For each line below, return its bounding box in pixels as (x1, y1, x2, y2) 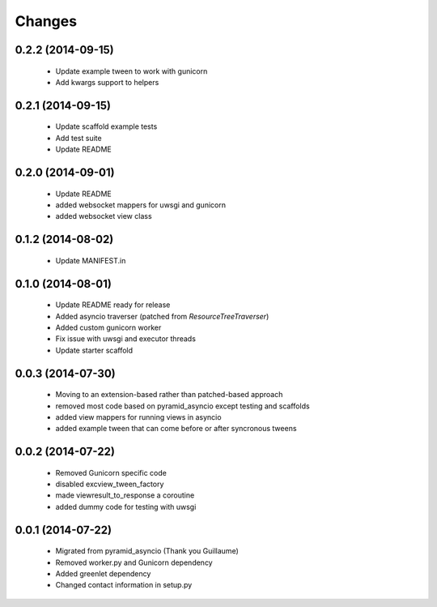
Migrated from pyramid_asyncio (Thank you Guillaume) (55, 546, 239, 556)
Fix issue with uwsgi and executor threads (55, 334, 196, 344)
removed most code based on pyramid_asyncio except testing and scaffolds (55, 401, 311, 411)
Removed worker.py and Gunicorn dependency (55, 558, 214, 567)
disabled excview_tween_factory (55, 479, 164, 489)
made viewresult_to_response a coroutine (55, 490, 195, 500)
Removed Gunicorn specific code (55, 468, 168, 477)
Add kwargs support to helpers (55, 77, 159, 87)
